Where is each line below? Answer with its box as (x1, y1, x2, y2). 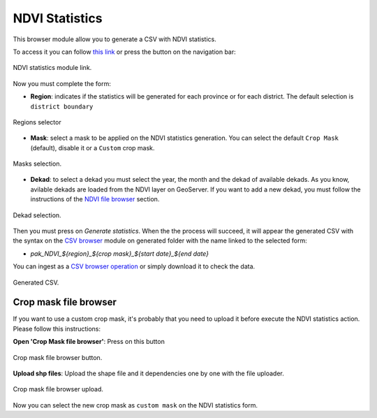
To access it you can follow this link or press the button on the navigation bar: (13, 48, 237, 56)
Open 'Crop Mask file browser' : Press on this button (13, 338, 165, 346)
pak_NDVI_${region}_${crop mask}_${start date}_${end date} (30, 249, 209, 258)
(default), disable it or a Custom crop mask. (30, 143, 155, 152)
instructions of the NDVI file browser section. (30, 195, 160, 203)
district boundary (30, 102, 94, 110)
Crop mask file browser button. (13, 353, 103, 361)
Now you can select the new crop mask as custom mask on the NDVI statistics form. (13, 401, 258, 409)
